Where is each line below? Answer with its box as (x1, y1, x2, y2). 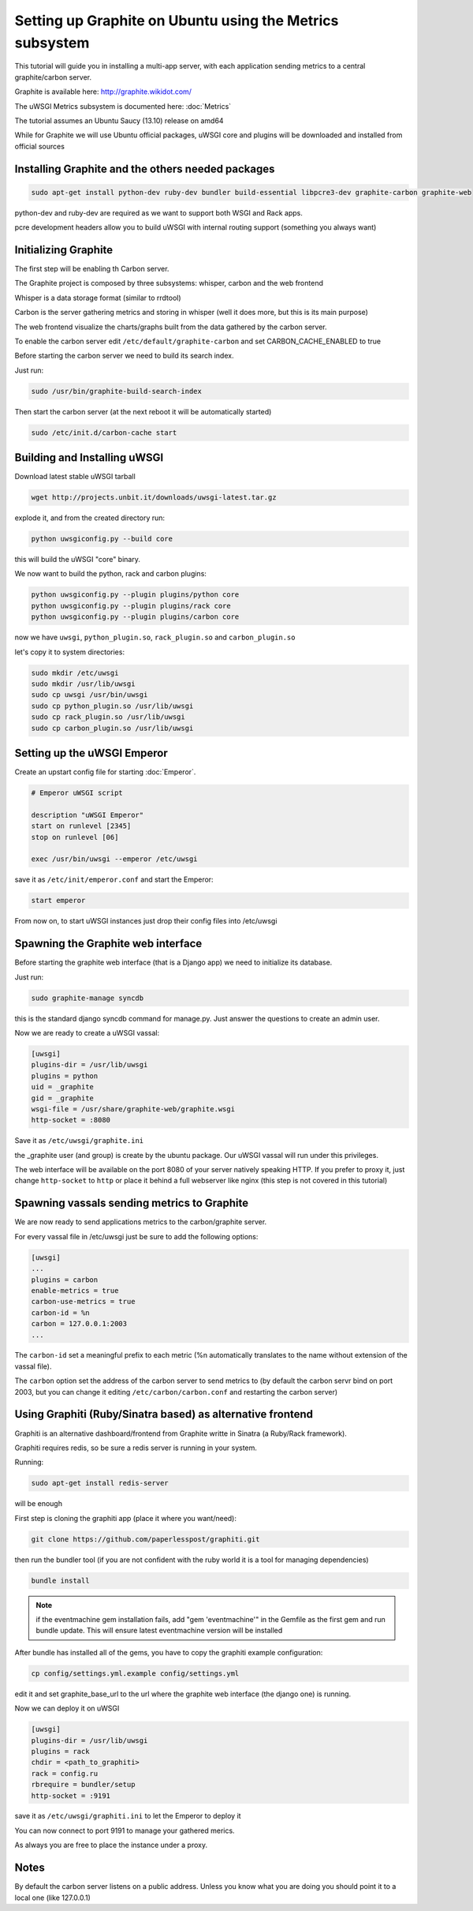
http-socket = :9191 (31, 1791, 110, 1800)
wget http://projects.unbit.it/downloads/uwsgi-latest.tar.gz (31, 493, 277, 502)
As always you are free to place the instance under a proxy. (14, 1840, 208, 1850)
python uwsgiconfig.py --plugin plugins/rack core (31, 601, 232, 610)
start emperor (31, 896, 86, 905)
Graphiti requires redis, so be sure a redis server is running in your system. (14, 1443, 258, 1452)
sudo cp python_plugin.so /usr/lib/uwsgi (31, 701, 194, 710)
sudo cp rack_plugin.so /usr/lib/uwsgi (31, 713, 185, 721)
